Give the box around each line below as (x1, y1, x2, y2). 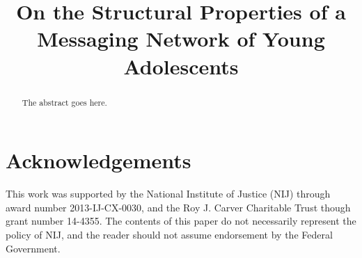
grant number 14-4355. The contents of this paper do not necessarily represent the (6, 213, 356, 228)
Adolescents (123, 51, 239, 80)
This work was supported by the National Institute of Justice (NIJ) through (6, 186, 331, 201)
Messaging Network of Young (37, 24, 325, 53)
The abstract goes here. (22, 96, 107, 108)
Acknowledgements (6, 146, 191, 175)
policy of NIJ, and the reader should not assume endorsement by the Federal (6, 227, 333, 241)
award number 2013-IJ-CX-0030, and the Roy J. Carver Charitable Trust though (6, 200, 351, 214)
